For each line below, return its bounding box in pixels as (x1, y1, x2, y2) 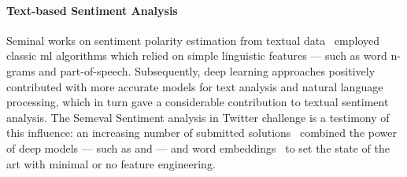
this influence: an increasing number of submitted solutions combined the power (6, 124, 397, 141)
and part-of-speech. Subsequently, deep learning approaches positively (39, 62, 376, 79)
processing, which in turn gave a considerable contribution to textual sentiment (6, 94, 389, 110)
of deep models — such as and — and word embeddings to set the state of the (6, 139, 390, 156)
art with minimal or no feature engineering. (6, 155, 216, 171)
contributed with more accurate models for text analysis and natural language (6, 78, 383, 94)
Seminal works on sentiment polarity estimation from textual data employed (6, 31, 380, 48)
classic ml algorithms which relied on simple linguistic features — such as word (6, 47, 387, 64)
